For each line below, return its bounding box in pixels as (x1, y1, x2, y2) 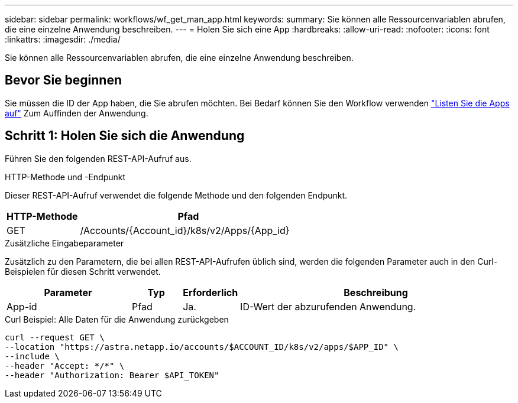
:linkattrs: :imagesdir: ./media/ (5, 34, 121, 44)
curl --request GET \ (5, 332, 105, 342)
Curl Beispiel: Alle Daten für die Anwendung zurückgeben (5, 314, 229, 324)
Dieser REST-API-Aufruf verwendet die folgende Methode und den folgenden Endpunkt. (5, 190, 348, 200)
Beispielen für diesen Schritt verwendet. (5, 266, 161, 277)
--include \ (5, 351, 60, 361)
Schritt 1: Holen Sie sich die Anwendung (5, 128, 245, 144)
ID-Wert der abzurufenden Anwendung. (240, 300, 416, 313)
